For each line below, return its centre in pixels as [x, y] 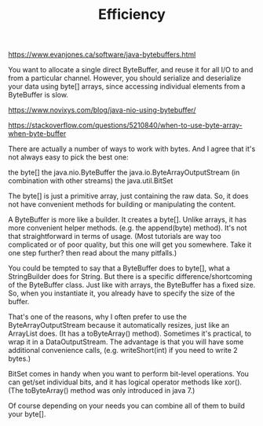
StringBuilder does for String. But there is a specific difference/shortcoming [130, 277]
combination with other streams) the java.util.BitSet [91, 181]
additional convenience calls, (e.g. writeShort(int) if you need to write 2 [123, 351]
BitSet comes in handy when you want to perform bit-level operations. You [129, 374]
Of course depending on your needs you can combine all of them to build [127, 406]
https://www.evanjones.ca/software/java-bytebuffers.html [102, 55]
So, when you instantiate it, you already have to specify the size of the [122, 293]
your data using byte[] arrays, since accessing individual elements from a [127, 86]
